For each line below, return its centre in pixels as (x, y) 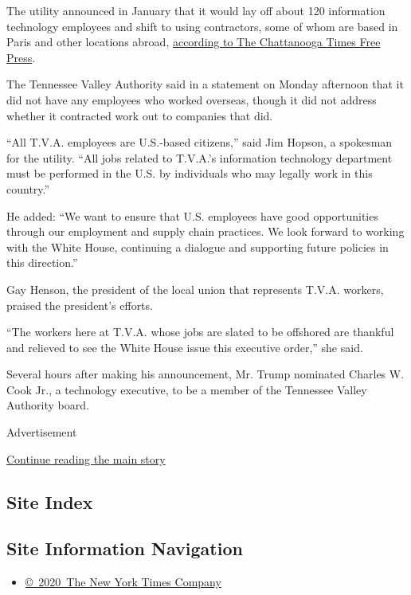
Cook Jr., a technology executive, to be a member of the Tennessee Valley (187, 389)
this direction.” (42, 262)
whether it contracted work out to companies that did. (140, 115)
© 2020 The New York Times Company (123, 582)
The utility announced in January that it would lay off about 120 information (196, 10)
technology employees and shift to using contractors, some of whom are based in (202, 26)
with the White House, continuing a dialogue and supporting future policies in (198, 247)
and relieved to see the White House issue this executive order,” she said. (185, 347)
